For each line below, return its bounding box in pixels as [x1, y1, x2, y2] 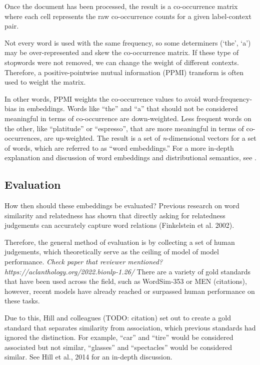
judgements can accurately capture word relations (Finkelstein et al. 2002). [4, 220, 234, 230]
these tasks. [4, 295, 40, 306]
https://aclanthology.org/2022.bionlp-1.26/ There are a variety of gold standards [4, 266, 251, 276]
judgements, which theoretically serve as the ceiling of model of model [4, 246, 219, 257]
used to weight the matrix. [4, 77, 86, 87]
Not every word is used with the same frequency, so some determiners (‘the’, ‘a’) [4, 37, 251, 48]
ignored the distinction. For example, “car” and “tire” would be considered [4, 332, 233, 342]
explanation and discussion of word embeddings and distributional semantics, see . [4, 152, 256, 163]
